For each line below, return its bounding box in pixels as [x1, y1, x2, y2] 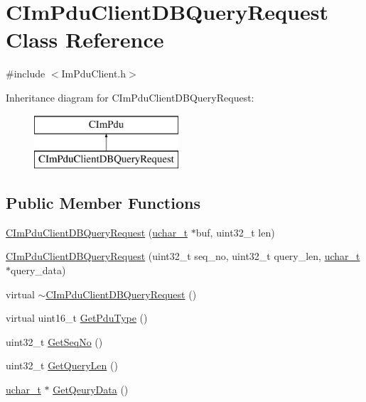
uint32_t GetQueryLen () [6, 358, 118, 373]
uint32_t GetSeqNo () [6, 334, 103, 349]
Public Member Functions [6, 192, 200, 214]
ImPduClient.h [61, 66, 127, 81]
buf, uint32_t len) [195, 224, 275, 239]
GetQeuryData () [53, 382, 129, 397]
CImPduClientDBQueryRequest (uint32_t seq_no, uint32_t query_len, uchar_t [6, 249, 360, 264]
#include [6, 66, 45, 81]
